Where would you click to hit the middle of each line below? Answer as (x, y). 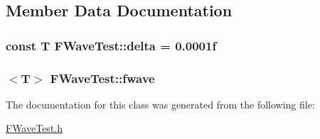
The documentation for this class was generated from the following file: (160, 104)
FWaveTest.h (34, 128)
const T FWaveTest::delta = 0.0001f (111, 45)
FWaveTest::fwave (102, 78)
